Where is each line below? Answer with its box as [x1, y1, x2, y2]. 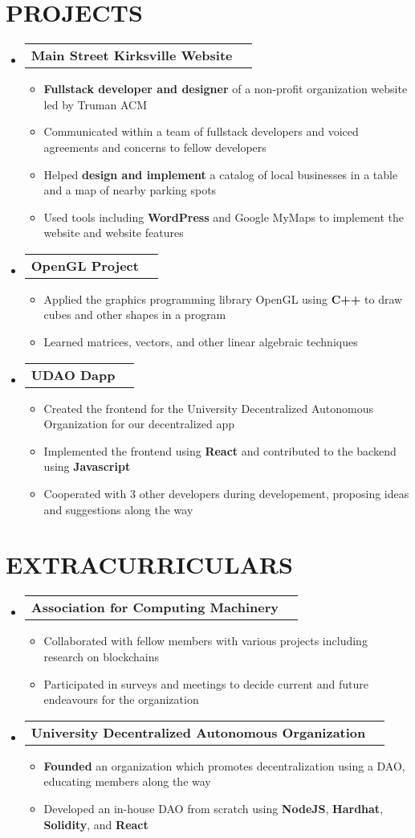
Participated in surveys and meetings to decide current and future [43, 675, 368, 692]
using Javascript [43, 458, 131, 475]
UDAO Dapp [31, 365, 116, 384]
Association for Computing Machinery [31, 598, 279, 617]
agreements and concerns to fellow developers [43, 138, 266, 155]
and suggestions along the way [43, 501, 193, 517]
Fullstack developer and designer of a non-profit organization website [43, 80, 408, 97]
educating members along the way [43, 773, 211, 790]
